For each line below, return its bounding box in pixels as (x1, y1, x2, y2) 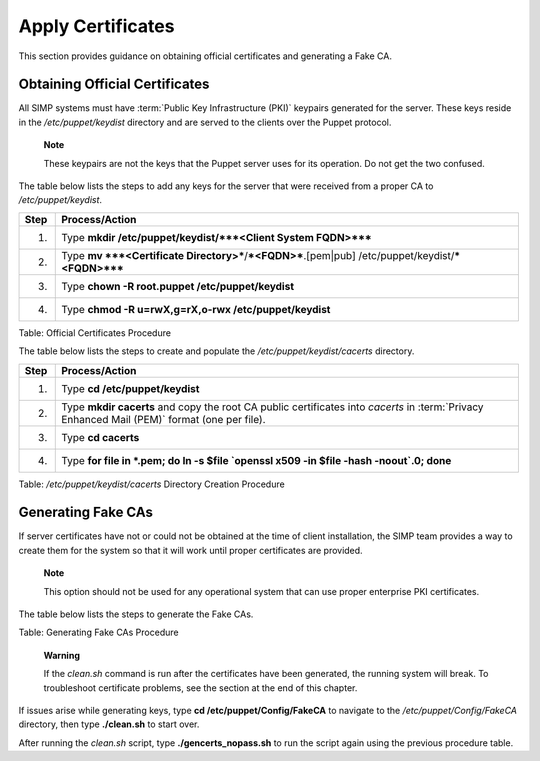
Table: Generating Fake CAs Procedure (18, 626, 179, 639)
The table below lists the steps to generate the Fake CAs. (18, 608, 254, 620)
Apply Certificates (18, 15, 175, 37)
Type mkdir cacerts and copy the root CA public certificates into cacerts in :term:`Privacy (61, 400, 484, 414)
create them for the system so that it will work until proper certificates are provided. (18, 544, 364, 556)
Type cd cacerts (61, 430, 140, 444)
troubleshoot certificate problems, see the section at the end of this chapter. (43, 681, 358, 694)
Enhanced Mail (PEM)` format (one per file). (61, 412, 266, 426)
